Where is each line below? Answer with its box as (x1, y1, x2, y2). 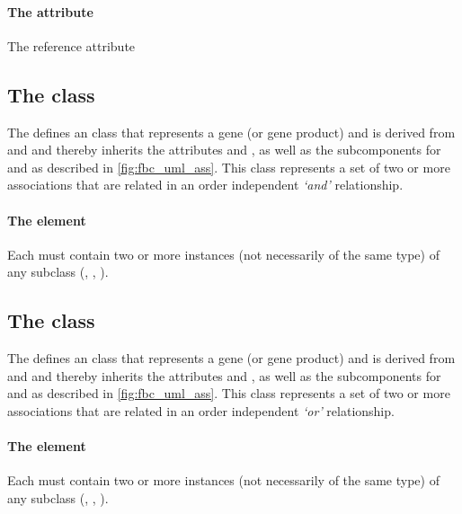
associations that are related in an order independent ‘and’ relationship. (7, 175, 404, 194)
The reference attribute (7, 36, 136, 55)
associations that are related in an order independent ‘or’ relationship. (7, 401, 395, 420)
